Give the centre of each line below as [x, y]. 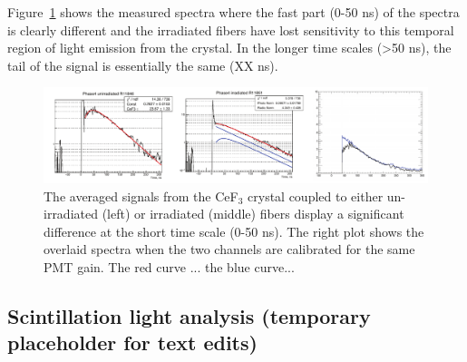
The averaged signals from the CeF [141, 196]
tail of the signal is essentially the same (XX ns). [143, 65]
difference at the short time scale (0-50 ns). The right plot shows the [234, 231]
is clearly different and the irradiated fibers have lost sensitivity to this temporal [231, 29]
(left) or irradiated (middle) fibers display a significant [253, 214]
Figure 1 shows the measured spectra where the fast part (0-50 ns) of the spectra [233, 12]
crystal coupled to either [316, 196]
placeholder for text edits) [132, 342]
